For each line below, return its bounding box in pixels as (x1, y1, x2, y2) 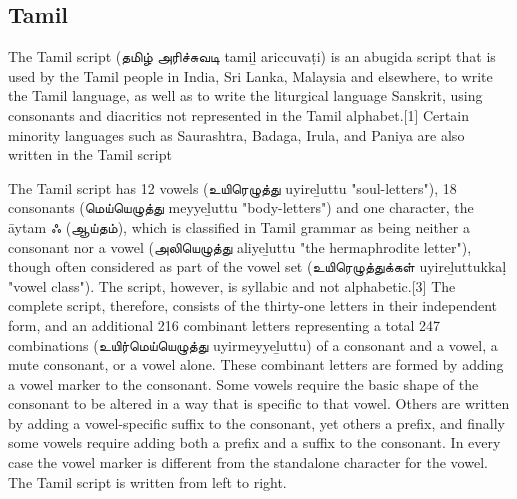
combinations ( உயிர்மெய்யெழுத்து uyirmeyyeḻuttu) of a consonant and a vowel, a (8, 334, 498, 355)
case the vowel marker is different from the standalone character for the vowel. (8, 452, 488, 473)
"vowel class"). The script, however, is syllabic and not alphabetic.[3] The (8, 275, 456, 296)
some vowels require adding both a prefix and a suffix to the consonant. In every (8, 432, 501, 453)
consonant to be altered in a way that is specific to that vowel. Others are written (8, 393, 510, 414)
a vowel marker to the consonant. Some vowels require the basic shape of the (8, 373, 479, 394)
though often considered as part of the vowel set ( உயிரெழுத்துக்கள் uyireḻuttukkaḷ (8, 256, 507, 277)
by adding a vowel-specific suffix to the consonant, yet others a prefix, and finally (8, 412, 505, 433)
